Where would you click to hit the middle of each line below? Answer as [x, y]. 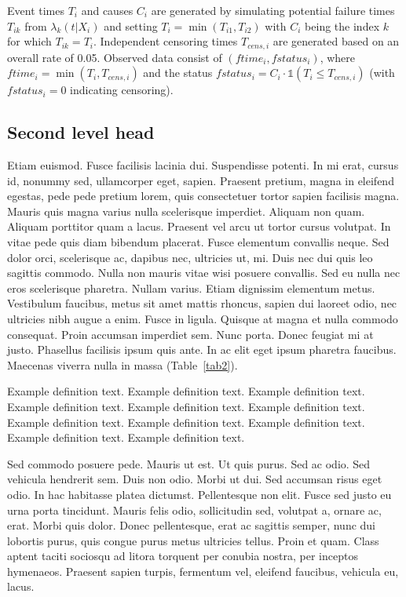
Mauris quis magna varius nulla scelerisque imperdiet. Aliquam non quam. [186, 211]
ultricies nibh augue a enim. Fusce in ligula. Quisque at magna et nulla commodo [203, 318]
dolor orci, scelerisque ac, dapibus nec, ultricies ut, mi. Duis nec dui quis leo [190, 257]
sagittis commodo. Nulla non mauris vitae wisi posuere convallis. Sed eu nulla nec [204, 273]
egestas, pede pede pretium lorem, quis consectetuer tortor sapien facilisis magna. [203, 196]
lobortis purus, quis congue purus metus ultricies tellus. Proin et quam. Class [193, 540]
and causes [107, 10]
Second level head [81, 132]
